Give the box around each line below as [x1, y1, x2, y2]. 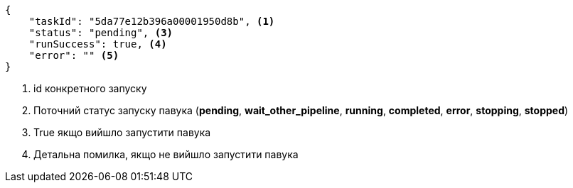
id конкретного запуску [33, 82, 147, 94]
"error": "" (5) [28, 50, 119, 61]
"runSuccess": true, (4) [28, 38, 167, 50]
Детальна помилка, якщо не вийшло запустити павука [33, 148, 299, 160]
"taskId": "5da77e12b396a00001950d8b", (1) [28, 16, 275, 27]
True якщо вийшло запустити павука [33, 126, 211, 138]
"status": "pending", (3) [28, 27, 173, 38]
